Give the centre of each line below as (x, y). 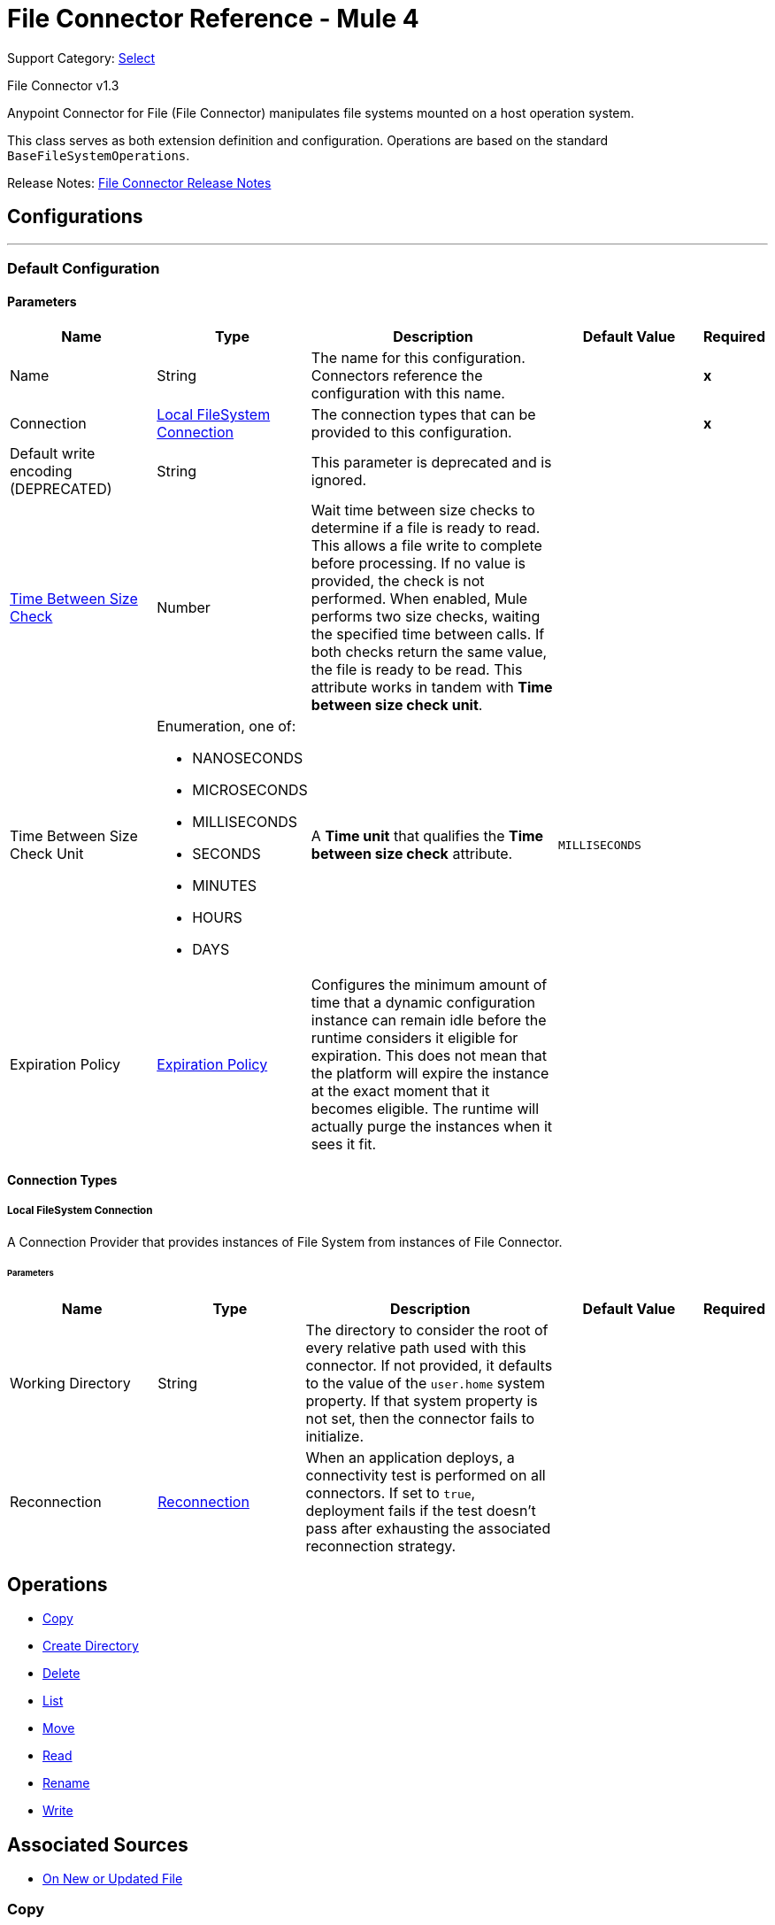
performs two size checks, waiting (426, 617)
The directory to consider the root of (427, 1330)
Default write (53, 454)
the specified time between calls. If (428, 634)
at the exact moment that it (400, 1091)
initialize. (335, 1437)
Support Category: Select (81, 58)
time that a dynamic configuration (423, 1003)
